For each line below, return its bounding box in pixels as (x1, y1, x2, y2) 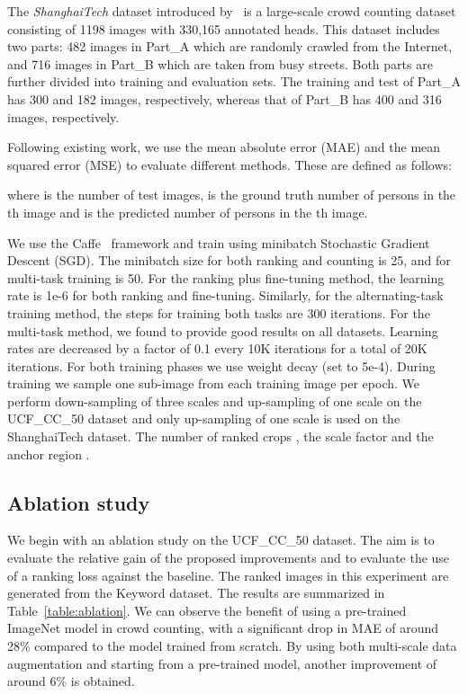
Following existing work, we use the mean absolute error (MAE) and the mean (7, 138, 441, 156)
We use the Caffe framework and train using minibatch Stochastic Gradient (7, 233, 430, 252)
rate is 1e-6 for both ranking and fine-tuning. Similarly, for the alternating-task (7, 286, 444, 305)
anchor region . (7, 444, 90, 463)
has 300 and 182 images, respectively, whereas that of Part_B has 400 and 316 (7, 89, 442, 108)
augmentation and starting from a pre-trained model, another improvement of (7, 654, 437, 672)
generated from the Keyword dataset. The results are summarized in (7, 583, 385, 602)
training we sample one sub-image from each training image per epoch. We (7, 374, 420, 393)
